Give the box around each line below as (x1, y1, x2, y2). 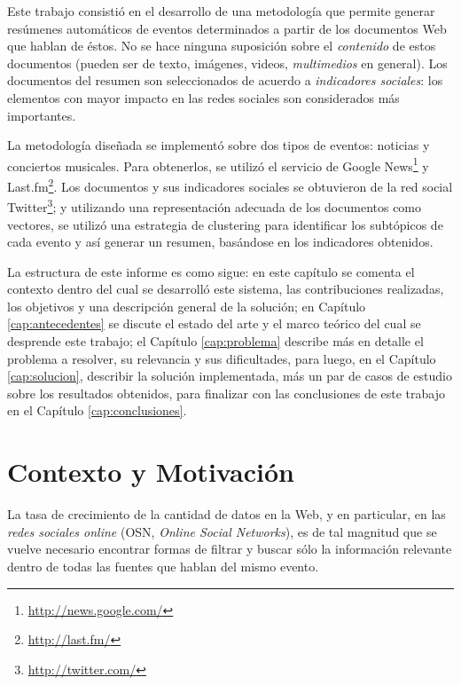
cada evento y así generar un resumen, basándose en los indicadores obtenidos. (7, 232, 434, 251)
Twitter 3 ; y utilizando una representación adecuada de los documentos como (7, 195, 422, 216)
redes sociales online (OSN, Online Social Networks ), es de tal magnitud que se (7, 522, 437, 540)
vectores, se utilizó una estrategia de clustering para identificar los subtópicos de (7, 215, 443, 233)
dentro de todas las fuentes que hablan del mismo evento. (7, 556, 319, 575)
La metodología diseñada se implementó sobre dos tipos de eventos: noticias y (7, 136, 430, 154)
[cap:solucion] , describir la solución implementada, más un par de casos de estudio (7, 366, 452, 385)
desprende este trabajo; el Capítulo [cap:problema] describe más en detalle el (7, 332, 424, 350)
